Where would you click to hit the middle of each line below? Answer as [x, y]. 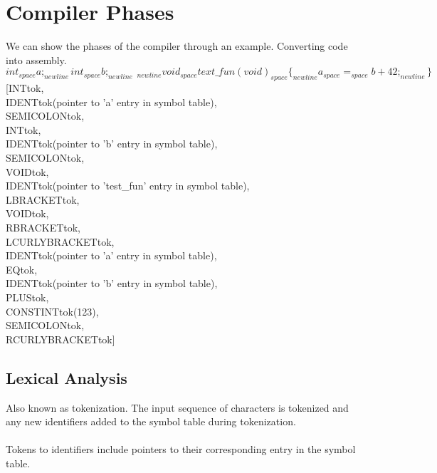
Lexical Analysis [67, 377]
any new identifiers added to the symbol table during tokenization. [151, 421]
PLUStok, [27, 297]
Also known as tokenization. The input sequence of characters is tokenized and [177, 407]
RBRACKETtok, [43, 228]
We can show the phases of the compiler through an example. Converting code [177, 46]
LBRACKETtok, [43, 199]
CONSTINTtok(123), [52, 311]
